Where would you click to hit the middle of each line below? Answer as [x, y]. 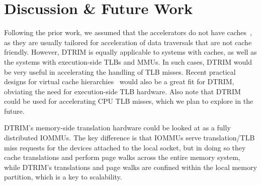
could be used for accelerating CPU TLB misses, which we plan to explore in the [129, 101]
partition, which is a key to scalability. [63, 177]
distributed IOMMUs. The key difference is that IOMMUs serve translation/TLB [129, 138]
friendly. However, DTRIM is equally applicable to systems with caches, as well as [130, 52]
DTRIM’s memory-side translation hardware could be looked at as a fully [117, 128]
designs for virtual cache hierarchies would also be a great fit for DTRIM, [119, 81]
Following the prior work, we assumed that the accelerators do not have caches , [128, 32]
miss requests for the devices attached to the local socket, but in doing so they [125, 147]
